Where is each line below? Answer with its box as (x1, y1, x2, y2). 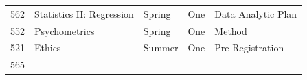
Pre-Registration (214, 40, 284, 55)
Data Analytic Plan (214, 6, 297, 21)
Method (214, 23, 247, 38)
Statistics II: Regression (34, 6, 134, 21)
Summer (143, 40, 179, 55)
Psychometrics (34, 23, 95, 38)
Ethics (34, 40, 61, 55)
